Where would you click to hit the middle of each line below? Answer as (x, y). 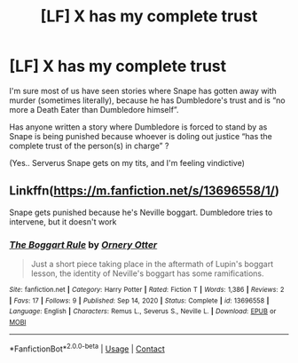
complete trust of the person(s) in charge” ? (89, 146)
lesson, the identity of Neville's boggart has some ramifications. (147, 273)
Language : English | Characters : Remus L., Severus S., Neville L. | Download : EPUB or (143, 312)
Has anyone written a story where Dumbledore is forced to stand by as (138, 127)
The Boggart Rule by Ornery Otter (83, 244)
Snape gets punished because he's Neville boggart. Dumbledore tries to (141, 212)
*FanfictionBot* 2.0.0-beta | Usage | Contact (87, 348)
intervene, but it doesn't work (63, 221)
